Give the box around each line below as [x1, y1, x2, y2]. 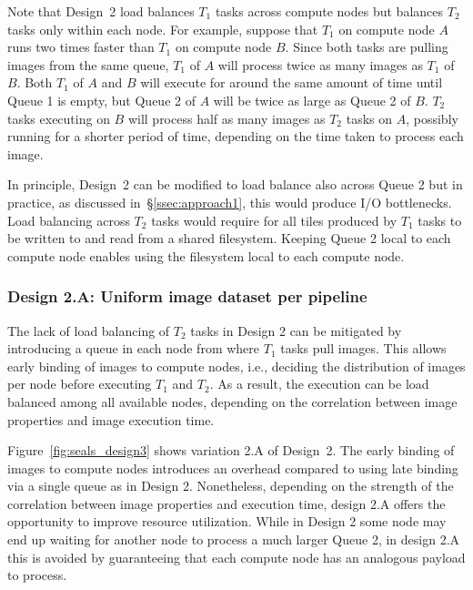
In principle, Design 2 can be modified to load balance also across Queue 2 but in [7, 175, 463, 194]
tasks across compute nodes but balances [215, 2, 444, 20]
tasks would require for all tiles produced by [151, 210, 398, 229]
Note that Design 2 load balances [7, 2, 195, 20]
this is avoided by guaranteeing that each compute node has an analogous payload [7, 547, 466, 566]
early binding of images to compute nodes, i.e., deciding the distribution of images [7, 356, 466, 375]
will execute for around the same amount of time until [140, 73, 443, 92]
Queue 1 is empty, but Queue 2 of [7, 90, 196, 109]
